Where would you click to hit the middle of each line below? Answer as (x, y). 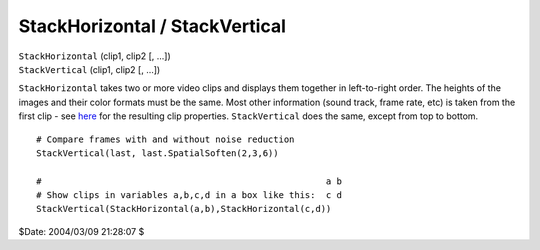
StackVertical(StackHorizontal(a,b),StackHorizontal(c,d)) (184, 209)
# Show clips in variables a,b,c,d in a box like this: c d (189, 195)
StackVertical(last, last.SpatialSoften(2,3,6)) (157, 153)
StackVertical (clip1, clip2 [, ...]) (89, 69)
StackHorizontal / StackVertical (152, 26)
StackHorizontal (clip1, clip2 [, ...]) (95, 56)
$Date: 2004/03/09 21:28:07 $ (81, 231)
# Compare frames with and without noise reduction (165, 139)
